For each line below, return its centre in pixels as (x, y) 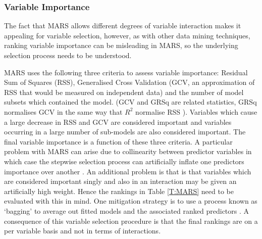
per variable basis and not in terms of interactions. (83, 231)
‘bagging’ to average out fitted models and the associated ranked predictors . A (127, 210)
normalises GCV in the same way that (63, 111)
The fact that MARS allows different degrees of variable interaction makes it (123, 26)
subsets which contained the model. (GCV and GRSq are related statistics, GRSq (130, 102)
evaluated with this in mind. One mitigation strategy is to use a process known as (131, 201)
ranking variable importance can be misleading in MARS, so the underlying (121, 45)
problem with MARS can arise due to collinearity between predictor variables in (128, 151)
